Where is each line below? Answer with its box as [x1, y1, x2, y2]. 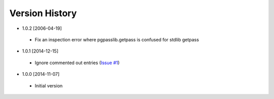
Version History [9, 8, 77, 19]
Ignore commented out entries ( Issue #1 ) [35, 60, 120, 66]
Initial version [35, 82, 63, 88]
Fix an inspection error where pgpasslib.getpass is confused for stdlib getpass [35, 36, 199, 42]
